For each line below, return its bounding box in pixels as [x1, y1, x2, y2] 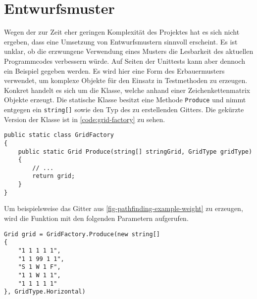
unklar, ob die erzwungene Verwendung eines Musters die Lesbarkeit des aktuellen [4, 46, 254, 56]
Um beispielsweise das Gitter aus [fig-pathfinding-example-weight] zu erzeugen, [4, 203, 243, 214]
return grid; [32, 172, 75, 180]
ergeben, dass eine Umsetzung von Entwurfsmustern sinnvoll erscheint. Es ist [4, 36, 238, 46]
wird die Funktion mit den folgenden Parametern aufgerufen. [4, 213, 189, 223]
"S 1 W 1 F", [18, 263, 61, 271]
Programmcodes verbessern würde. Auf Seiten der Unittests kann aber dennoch [4, 55, 245, 66]
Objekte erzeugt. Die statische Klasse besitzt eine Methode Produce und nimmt [4, 94, 246, 105]
